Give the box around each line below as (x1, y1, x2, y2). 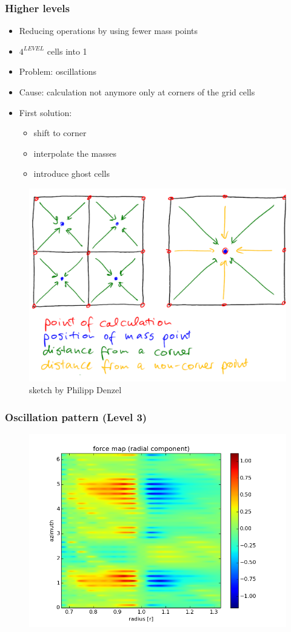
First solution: (19, 106, 72, 118)
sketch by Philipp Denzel (29, 383, 122, 396)
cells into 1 (47, 44, 87, 57)
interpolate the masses (33, 146, 116, 159)
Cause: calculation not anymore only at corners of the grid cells (19, 86, 255, 98)
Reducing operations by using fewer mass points (19, 24, 198, 37)
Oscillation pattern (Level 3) (5, 409, 147, 424)
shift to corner (33, 126, 87, 139)
